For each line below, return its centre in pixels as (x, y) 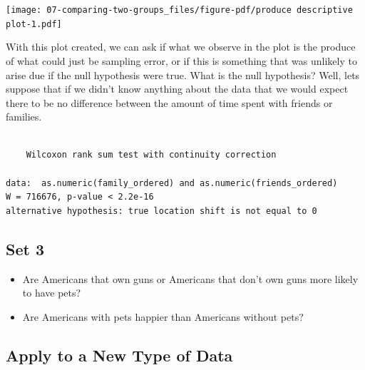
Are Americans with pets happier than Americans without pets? (163, 316)
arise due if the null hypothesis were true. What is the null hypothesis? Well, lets (183, 74)
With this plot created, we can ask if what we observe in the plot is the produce (181, 47)
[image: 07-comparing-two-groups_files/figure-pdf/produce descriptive (179, 10)
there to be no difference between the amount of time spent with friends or (169, 102)
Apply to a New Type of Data (119, 355)
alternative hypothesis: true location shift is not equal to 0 (161, 211)
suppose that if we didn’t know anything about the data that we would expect (177, 89)
